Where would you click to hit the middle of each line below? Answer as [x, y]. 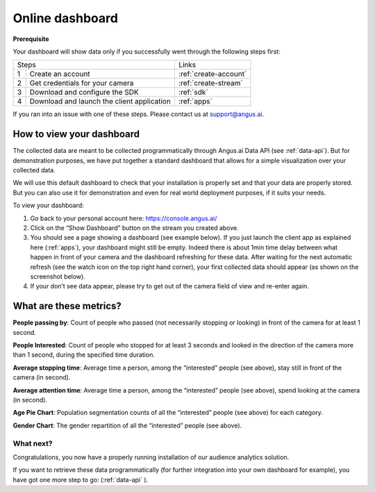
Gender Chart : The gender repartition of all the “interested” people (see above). [127, 425]
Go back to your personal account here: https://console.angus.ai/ [124, 218]
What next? [33, 443]
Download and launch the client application [100, 101]
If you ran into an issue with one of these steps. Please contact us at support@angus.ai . [139, 114]
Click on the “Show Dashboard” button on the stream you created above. [134, 228]
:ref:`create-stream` [210, 83]
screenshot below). [58, 276]
